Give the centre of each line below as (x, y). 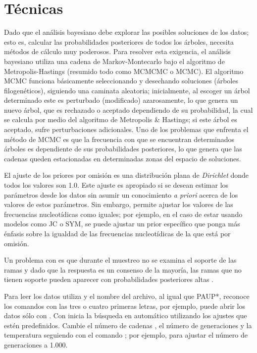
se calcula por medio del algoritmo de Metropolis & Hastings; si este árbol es (121, 119)
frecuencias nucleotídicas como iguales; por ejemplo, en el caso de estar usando (123, 214)
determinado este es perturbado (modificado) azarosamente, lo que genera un (121, 100)
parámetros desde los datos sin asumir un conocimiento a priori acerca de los (121, 194)
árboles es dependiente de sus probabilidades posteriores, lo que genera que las (123, 149)
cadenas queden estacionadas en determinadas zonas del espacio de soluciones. (123, 158)
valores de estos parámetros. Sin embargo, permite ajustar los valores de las (119, 204)
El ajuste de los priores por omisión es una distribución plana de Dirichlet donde (127, 175)
